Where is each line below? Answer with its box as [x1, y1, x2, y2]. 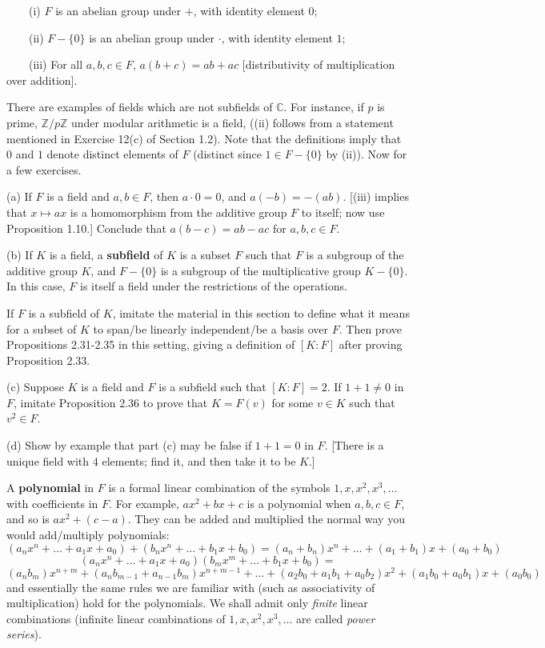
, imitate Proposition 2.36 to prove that [14, 394, 208, 410]
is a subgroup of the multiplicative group [160, 262, 361, 278]
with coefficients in [6, 494, 98, 511]
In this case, [6, 278, 66, 294]
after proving [339, 336, 403, 353]
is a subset [179, 246, 231, 263]
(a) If [6, 188, 32, 205]
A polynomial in [6, 479, 94, 496]
